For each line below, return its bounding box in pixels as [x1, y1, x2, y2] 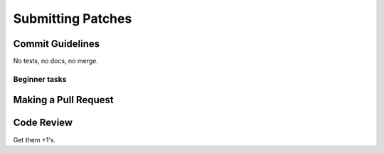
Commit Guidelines [13, 38, 100, 50]
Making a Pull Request [13, 94, 114, 106]
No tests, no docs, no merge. [13, 57, 99, 65]
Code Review [13, 117, 73, 129]
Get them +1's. [13, 135, 56, 144]
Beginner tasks [13, 74, 67, 84]
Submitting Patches [13, 11, 132, 26]
